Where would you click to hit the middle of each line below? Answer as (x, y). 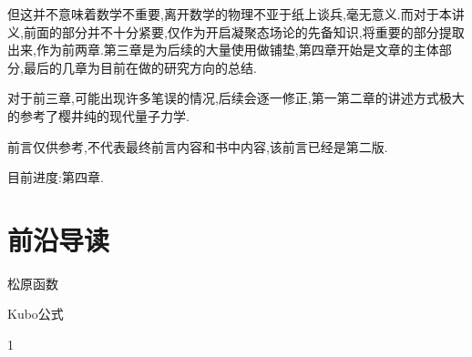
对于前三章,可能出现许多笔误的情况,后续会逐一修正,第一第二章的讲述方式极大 (236, 98)
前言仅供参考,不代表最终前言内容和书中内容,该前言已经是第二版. (198, 146)
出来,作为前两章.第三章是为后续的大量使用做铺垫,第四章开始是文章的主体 (223, 50)
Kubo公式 (36, 314)
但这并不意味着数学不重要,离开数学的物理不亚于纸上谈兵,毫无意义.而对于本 (230, 14)
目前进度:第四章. (56, 177)
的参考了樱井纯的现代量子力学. (98, 115)
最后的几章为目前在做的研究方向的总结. (140, 67)
